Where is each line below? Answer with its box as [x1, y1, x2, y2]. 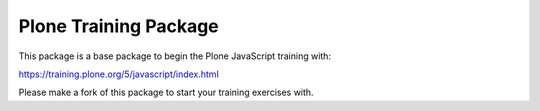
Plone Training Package [18, 15, 219, 37]
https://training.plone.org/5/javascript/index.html [18, 68, 219, 80]
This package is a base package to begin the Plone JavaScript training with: [18, 50, 332, 62]
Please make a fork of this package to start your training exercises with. [18, 86, 314, 99]
